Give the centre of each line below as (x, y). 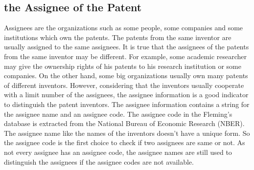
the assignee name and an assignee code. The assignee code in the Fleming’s (118, 114)
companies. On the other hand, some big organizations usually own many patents (126, 75)
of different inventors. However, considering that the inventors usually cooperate (124, 85)
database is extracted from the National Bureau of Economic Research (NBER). (124, 123)
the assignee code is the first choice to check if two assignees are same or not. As (125, 142)
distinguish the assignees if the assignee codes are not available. (99, 161)
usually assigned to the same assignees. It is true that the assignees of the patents (127, 47)
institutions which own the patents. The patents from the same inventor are (118, 37)
